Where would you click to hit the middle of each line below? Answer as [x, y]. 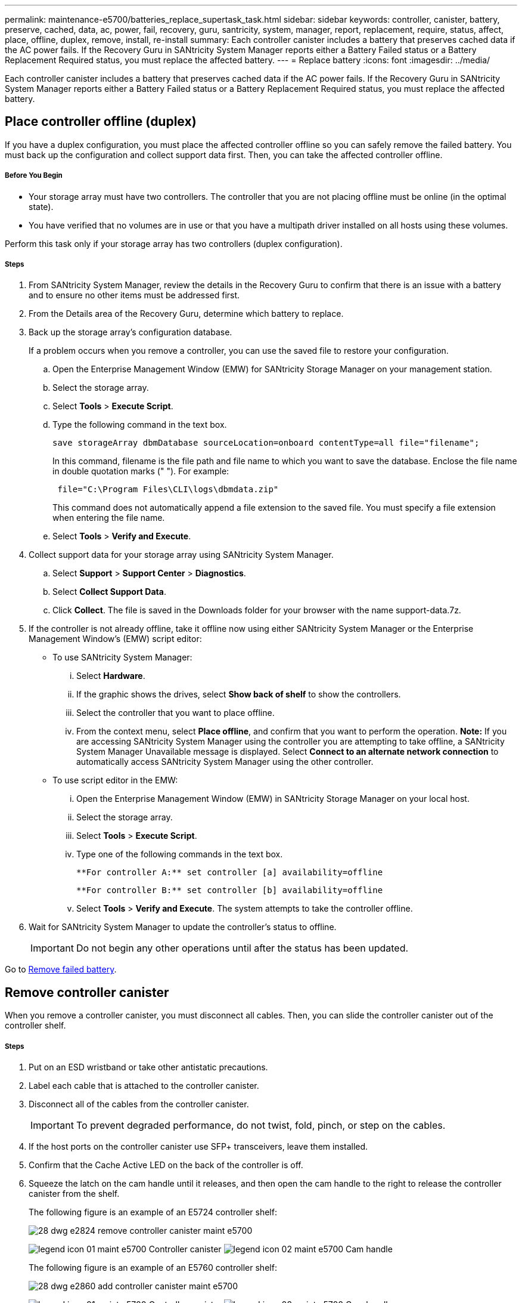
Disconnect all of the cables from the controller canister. [139, 1104]
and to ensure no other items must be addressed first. [134, 295]
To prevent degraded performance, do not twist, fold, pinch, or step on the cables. [261, 1126]
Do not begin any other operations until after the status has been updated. [242, 948]
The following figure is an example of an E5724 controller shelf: [153, 1212]
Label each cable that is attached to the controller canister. [144, 1086]
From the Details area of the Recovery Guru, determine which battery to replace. [186, 314]
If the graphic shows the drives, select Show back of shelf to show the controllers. [239, 694]
